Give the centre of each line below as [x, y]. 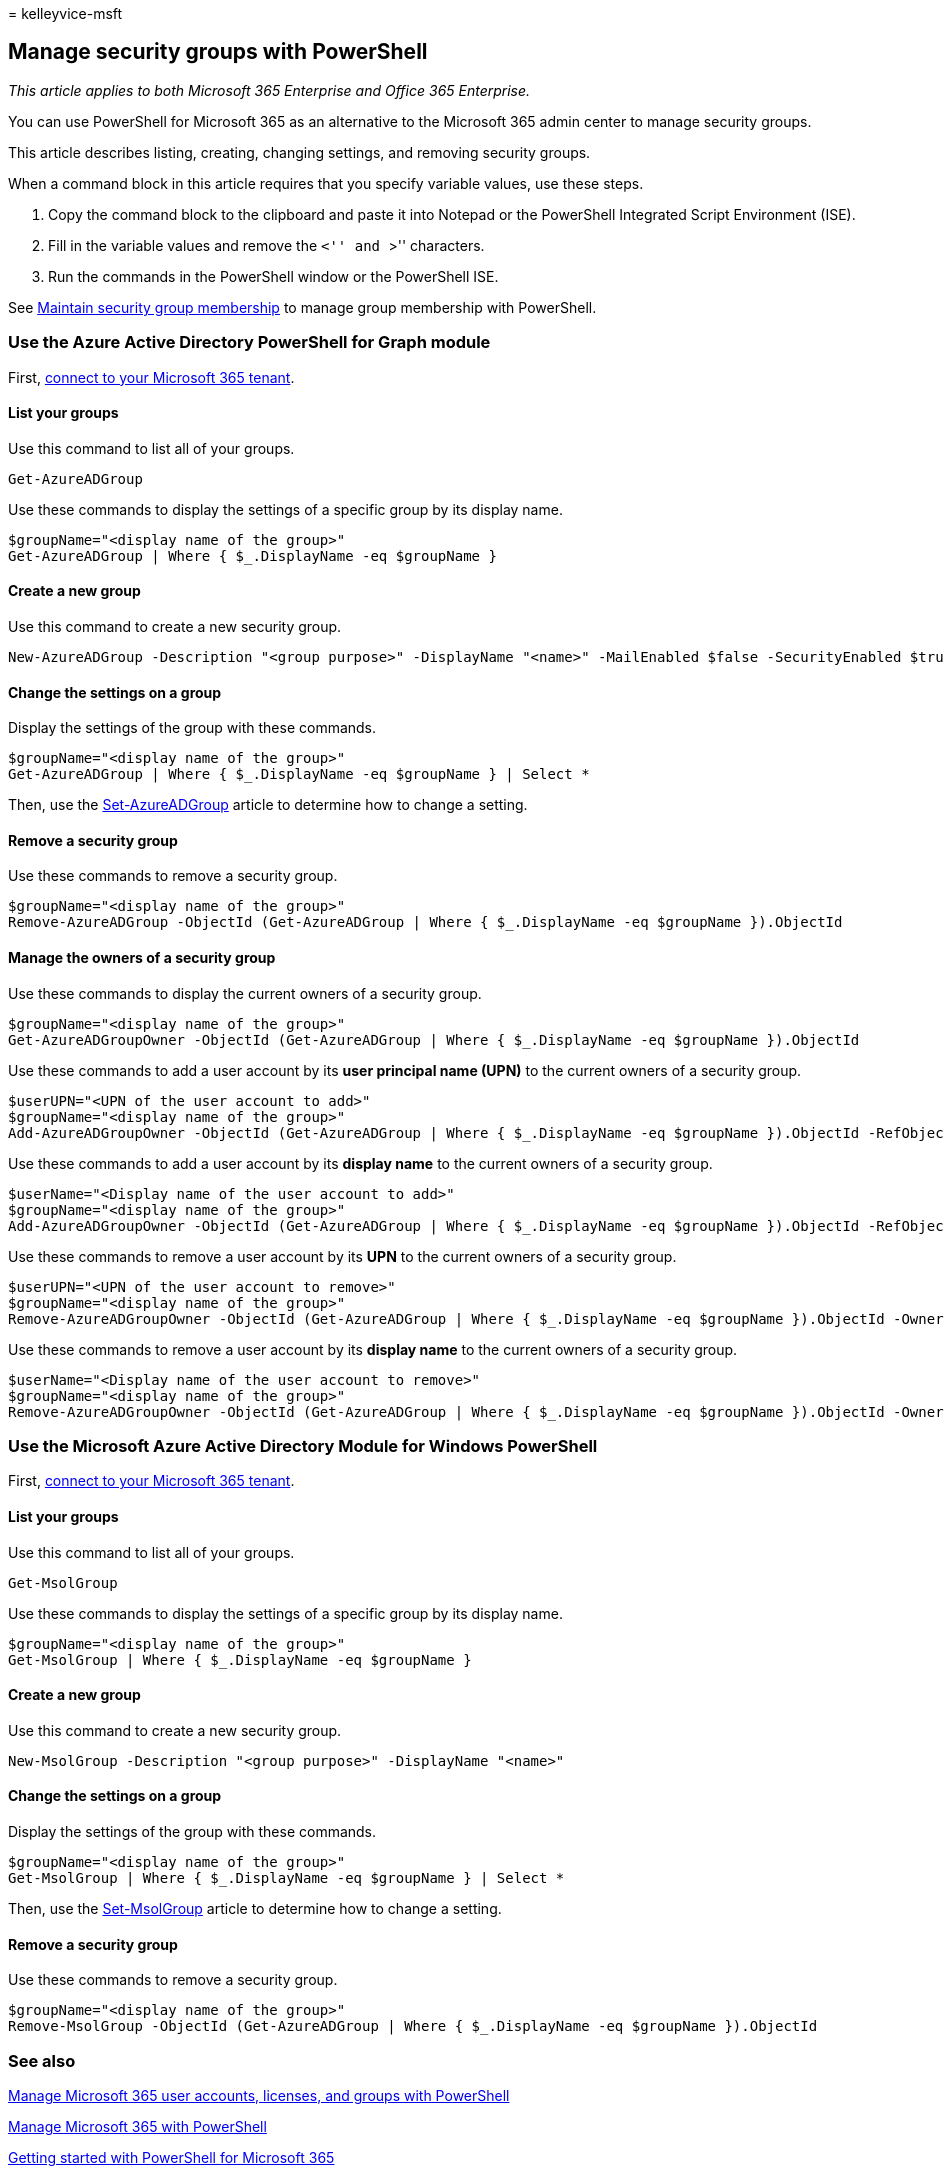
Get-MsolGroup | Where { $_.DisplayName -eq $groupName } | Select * [286, 1878]
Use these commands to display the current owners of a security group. [245, 993]
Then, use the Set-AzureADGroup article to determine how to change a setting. [268, 805]
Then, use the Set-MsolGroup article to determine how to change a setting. [255, 1909]
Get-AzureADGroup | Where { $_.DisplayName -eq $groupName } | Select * [299, 774]
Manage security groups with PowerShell [218, 52]
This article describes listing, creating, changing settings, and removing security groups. [299, 152]
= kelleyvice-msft [65, 13]
